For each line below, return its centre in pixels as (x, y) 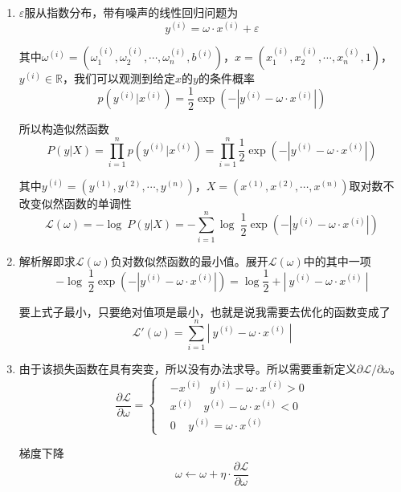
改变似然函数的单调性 (75, 203)
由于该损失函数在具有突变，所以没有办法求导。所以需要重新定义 (188, 369)
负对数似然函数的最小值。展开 (189, 260)
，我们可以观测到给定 (119, 78)
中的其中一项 (337, 260)
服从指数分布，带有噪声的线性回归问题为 (131, 12)
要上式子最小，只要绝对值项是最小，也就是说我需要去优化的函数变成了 (205, 311)
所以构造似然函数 (64, 129)
